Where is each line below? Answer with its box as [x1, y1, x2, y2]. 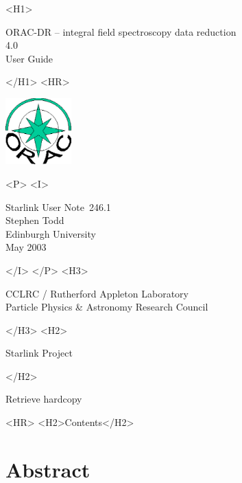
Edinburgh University [5, 226, 96, 240]
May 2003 [5, 240, 47, 254]
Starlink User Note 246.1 [5, 199, 111, 214]
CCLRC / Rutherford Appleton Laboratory [5, 286, 189, 300]
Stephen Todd [5, 213, 64, 227]
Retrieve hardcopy [5, 392, 82, 406]
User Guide [5, 51, 53, 65]
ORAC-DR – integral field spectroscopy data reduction [5, 24, 237, 38]
